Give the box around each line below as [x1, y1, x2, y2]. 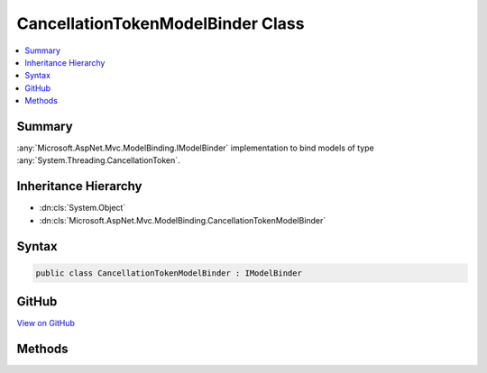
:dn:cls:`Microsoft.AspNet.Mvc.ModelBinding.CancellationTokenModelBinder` [39, 214, 326, 225]
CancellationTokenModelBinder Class [16, 14, 305, 33]
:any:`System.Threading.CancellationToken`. [16, 155, 180, 166]
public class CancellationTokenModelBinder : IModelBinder [35, 268, 302, 278]
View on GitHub [16, 318, 76, 329]
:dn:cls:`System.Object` [39, 203, 126, 214]
